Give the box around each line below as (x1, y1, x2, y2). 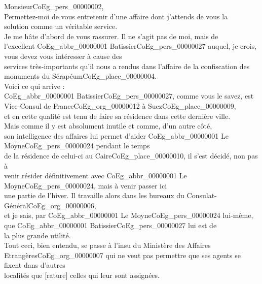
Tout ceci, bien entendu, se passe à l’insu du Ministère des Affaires (4, 240, 211, 250)
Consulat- (186, 190, 217, 201)
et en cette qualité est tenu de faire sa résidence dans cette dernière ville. (4, 110, 231, 121)
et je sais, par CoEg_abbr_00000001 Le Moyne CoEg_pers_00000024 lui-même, (4, 210, 253, 220)
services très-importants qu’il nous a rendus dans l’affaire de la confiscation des (4, 60, 250, 71)
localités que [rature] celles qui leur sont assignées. (4, 270, 160, 280)
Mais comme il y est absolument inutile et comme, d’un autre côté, (4, 120, 212, 131)
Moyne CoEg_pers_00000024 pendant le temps (4, 140, 150, 151)
